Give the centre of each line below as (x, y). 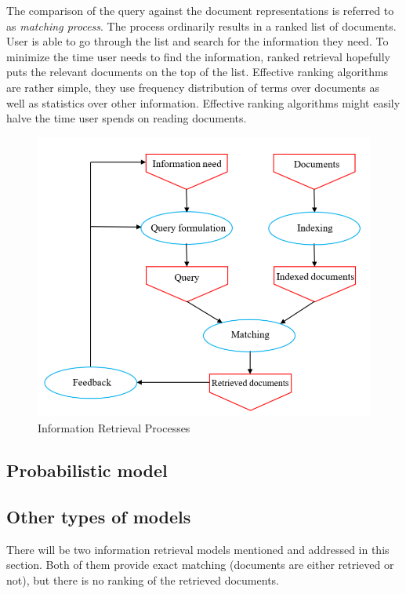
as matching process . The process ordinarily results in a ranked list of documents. (201, 26)
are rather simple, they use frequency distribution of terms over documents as (193, 87)
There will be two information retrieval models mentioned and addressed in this (198, 549)
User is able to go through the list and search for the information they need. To (198, 41)
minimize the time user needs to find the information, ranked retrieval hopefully (198, 56)
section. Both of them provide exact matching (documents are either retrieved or (200, 565)
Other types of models (99, 516)
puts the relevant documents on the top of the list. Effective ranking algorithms (198, 72)
